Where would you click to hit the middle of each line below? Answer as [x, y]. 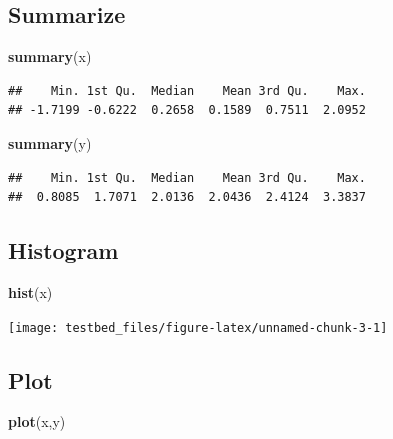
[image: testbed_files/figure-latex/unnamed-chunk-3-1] [198, 327]
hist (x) [30, 291]
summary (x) [50, 56]
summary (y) [50, 142]
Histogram [63, 250]
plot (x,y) [37, 421]
